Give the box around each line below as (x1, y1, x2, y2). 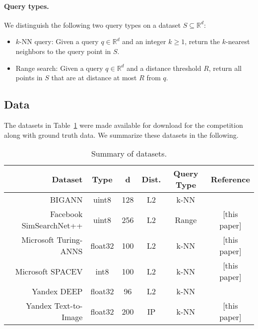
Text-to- (54, 300, 83, 312)
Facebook (50, 208, 83, 220)
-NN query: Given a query (19, 36, 99, 47)
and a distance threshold (127, 62, 201, 73)
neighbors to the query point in (15, 46, 111, 56)
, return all (208, 62, 242, 73)
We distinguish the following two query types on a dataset (4, 19, 181, 30)
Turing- (57, 234, 83, 246)
